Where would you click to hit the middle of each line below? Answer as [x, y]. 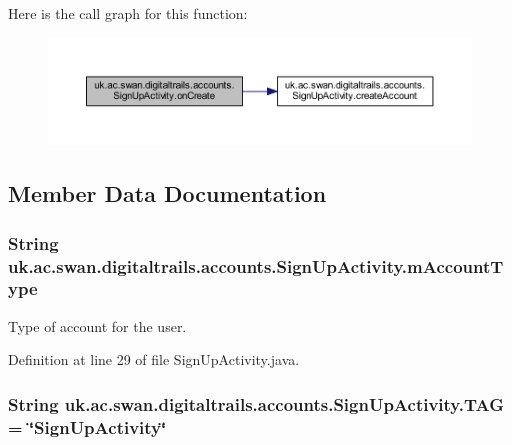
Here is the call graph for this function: [128, 13]
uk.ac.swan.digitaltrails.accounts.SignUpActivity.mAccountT [256, 265]
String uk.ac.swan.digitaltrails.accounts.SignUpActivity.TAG [256, 403]
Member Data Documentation [167, 193]
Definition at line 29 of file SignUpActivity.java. [154, 359]
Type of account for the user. [97, 325]
